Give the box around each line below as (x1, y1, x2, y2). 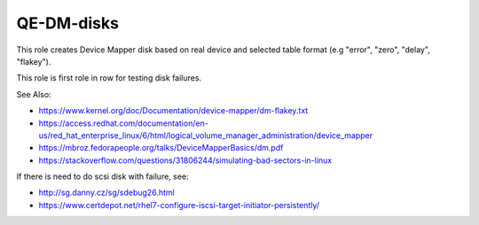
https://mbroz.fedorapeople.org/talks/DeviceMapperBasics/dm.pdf (38, 143, 284, 153)
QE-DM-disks (16, 13, 120, 33)
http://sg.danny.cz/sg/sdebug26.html (38, 187, 175, 198)
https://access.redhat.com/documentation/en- (38, 118, 208, 128)
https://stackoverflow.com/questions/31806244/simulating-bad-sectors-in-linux (38, 155, 333, 166)
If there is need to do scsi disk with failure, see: (16, 171, 190, 182)
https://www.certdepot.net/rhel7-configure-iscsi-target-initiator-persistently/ (38, 199, 319, 210)
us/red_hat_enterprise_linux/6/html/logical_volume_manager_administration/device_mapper (38, 129, 373, 141)
